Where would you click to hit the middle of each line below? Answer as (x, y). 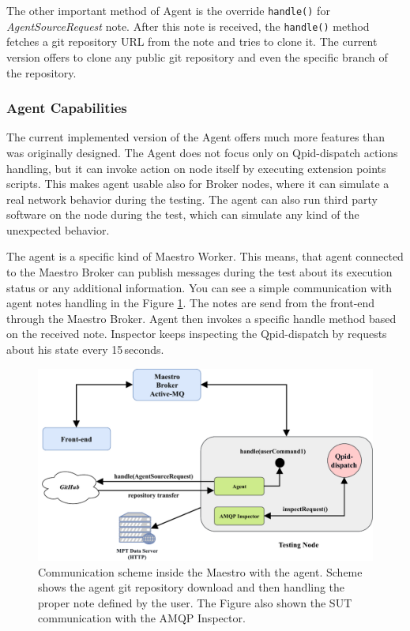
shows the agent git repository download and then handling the (192, 587)
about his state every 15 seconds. (85, 349)
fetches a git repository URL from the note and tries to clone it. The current (192, 41)
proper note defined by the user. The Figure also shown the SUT (195, 602)
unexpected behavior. (58, 229)
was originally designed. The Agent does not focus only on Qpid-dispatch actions (202, 152)
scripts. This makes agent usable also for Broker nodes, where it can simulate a (198, 184)
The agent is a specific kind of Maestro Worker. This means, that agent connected (205, 256)
